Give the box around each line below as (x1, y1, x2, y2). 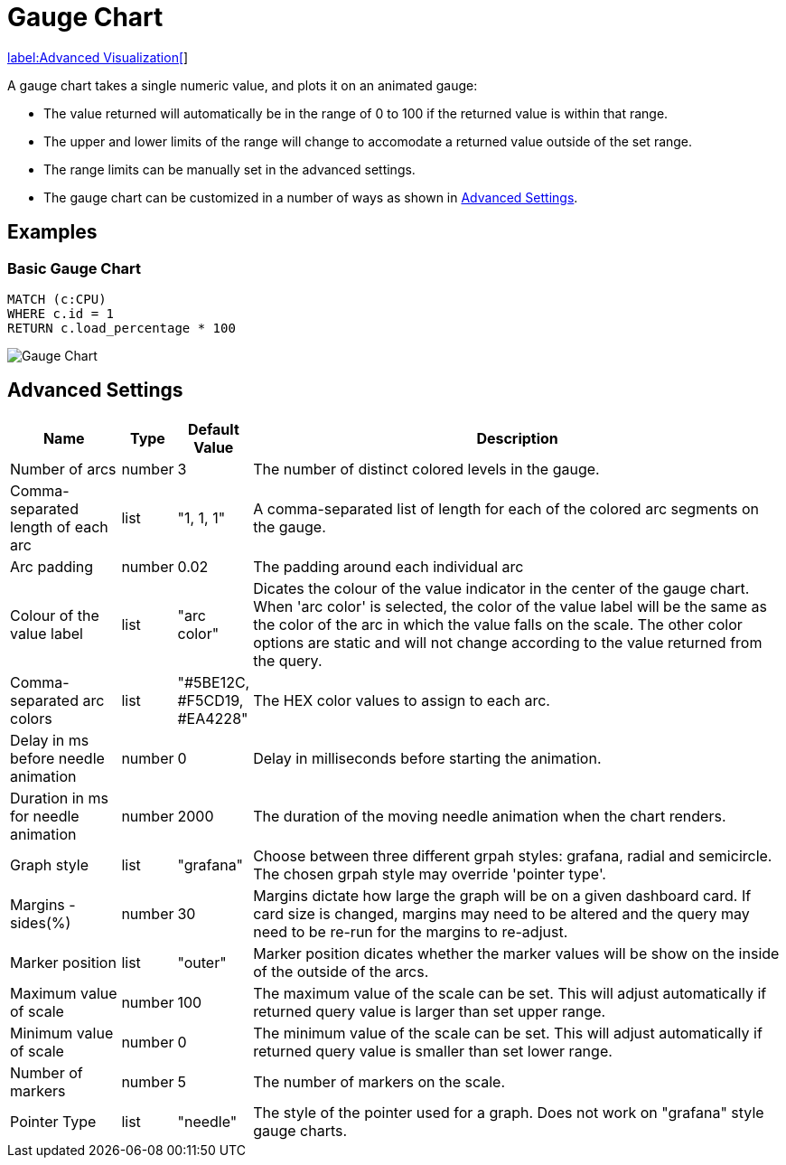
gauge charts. (253, 1121, 348, 1140)
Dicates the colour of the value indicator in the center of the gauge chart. (253, 578, 750, 597)
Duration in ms (10, 788, 108, 807)
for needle (10, 806, 80, 825)
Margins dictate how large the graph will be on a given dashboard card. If (253, 886, 752, 905)
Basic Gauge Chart (7, 258, 142, 277)
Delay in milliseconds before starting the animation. (253, 748, 602, 767)
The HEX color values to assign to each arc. (253, 691, 550, 709)
